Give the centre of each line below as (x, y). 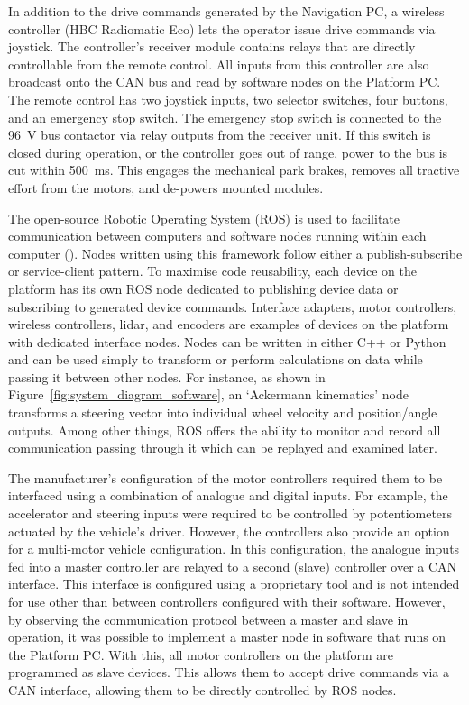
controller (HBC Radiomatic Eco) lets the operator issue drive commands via (222, 28)
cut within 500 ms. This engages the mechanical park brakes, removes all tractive (234, 170)
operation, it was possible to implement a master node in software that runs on (227, 637)
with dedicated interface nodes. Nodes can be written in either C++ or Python (227, 341)
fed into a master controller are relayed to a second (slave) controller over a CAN (233, 566)
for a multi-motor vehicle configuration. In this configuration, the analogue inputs (234, 549)
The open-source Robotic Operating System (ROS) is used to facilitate (204, 218)
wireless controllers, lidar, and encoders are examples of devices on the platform (229, 324)
